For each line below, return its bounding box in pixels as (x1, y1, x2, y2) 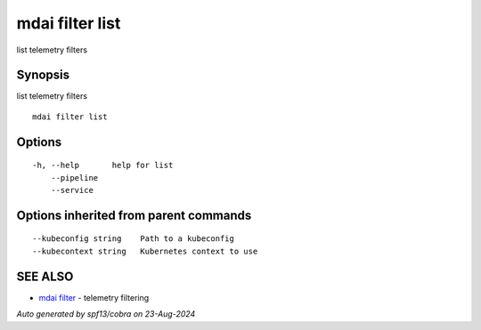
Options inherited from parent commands (16, 207, 252, 222)
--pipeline (50, 173, 99, 182)
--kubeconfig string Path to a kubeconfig (32, 234, 235, 244)
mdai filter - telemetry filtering (38, 292, 150, 302)
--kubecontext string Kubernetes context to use (32, 245, 258, 256)
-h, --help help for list (32, 160, 174, 171)
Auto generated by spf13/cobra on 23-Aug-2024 (16, 309, 196, 319)
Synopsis (16, 68, 70, 83)
